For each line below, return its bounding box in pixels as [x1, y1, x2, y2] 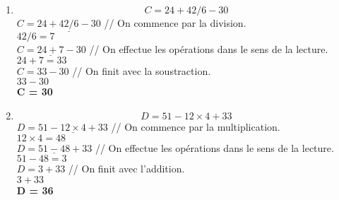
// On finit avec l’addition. [68, 161, 185, 176]
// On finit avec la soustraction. [72, 63, 211, 78]
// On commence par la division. [104, 16, 246, 30]
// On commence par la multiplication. [111, 119, 280, 134]
